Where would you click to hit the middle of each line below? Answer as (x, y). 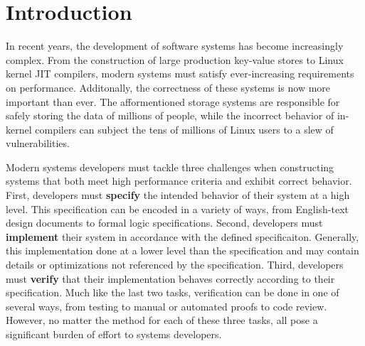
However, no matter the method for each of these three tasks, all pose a (162, 320)
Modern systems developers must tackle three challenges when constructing (170, 167)
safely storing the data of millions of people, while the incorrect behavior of (170, 115)
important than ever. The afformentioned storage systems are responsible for (173, 101)
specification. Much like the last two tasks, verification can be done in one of (173, 292)
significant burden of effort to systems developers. (114, 334)
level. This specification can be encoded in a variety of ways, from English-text (178, 209)
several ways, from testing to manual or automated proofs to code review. (166, 306)
